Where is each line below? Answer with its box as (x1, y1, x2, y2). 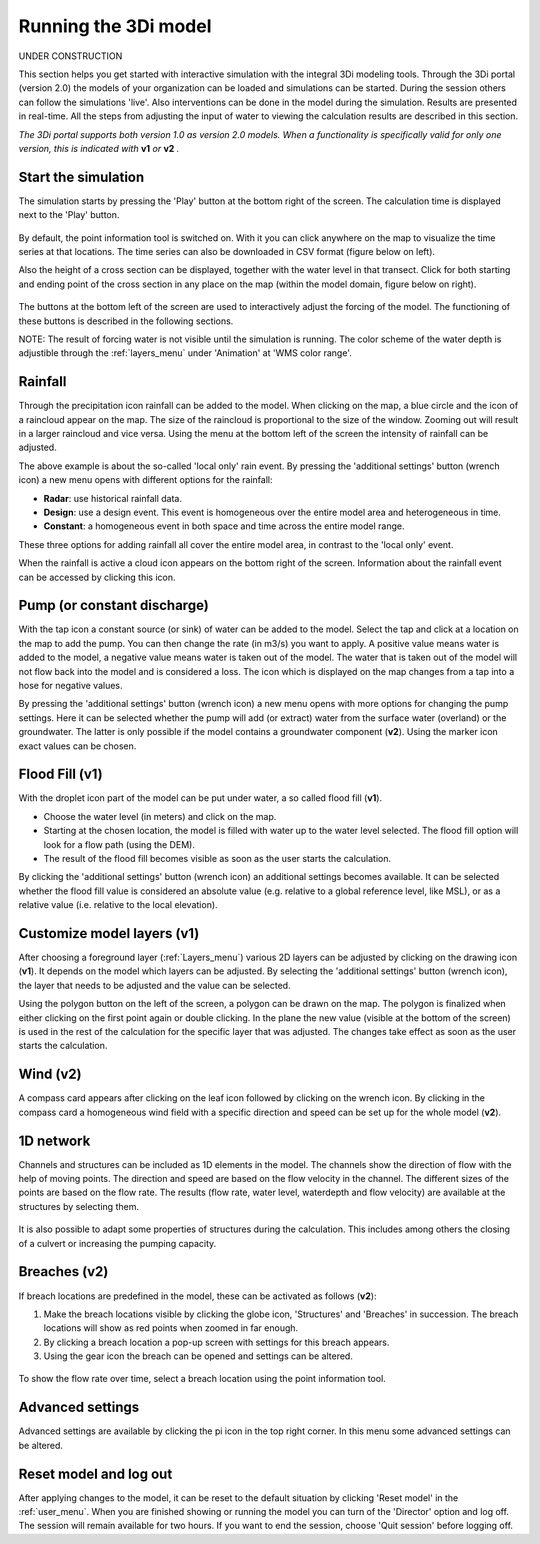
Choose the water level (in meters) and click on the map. (43, 810, 277, 822)
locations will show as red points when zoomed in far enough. (43, 1322, 299, 1334)
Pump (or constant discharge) (18, 597, 209, 614)
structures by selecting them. (18, 1200, 140, 1212)
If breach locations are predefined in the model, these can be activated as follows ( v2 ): (18, 1290, 377, 1302)
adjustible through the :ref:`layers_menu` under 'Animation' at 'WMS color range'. (18, 347, 352, 359)
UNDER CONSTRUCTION (18, 50, 123, 62)
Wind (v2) (18, 1066, 82, 1083)
